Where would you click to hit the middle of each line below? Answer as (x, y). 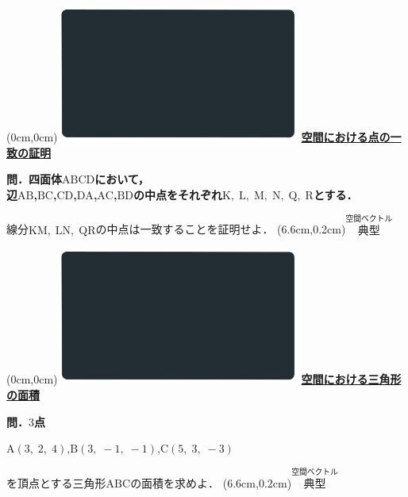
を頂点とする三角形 (56, 482)
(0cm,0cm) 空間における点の (198, 137)
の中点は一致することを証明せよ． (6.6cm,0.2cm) (221, 229)
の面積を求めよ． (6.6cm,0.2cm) (211, 482)
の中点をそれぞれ (178, 194)
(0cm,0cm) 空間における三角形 (204, 379)
